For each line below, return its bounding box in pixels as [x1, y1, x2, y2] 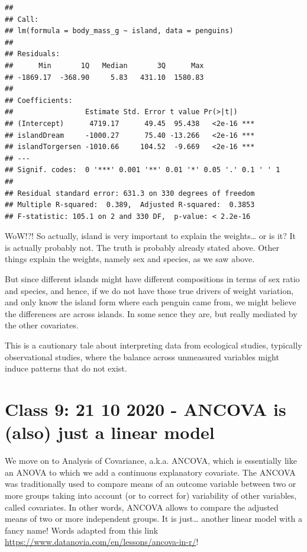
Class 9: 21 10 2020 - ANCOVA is [5, 397, 286, 421]
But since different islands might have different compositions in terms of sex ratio [5, 273, 300, 285]
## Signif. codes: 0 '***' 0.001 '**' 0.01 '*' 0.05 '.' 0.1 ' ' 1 [5, 166, 280, 175]
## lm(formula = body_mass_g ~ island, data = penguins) [5, 27, 234, 35]
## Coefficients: [5, 96, 73, 105]
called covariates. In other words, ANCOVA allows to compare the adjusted [5, 501, 279, 513]
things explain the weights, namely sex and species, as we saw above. [5, 253, 255, 265]
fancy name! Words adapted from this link [5, 524, 159, 536]
